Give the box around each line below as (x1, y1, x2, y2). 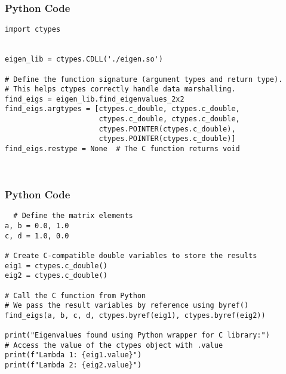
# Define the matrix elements (13, 211, 133, 220)
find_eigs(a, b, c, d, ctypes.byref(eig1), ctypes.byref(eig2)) (5, 311, 266, 320)
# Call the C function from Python (5, 291, 146, 300)
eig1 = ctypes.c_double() (5, 261, 107, 270)
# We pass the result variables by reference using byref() (5, 301, 249, 310)
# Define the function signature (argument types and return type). (5, 75, 283, 84)
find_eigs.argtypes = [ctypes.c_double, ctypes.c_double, (5, 105, 240, 114)
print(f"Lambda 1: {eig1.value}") (5, 351, 142, 360)
